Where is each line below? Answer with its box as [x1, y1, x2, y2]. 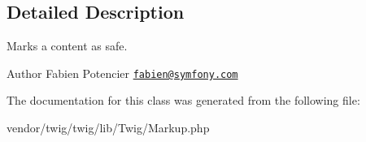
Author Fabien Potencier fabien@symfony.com [7, 64, 238, 81]
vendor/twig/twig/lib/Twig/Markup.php [7, 119, 210, 136]
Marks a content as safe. [7, 37, 128, 54]
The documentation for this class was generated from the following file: [7, 92, 360, 109]
